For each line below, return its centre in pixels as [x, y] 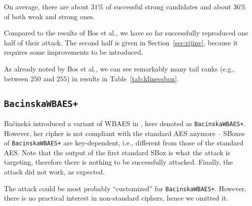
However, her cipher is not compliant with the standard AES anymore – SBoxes [125, 133]
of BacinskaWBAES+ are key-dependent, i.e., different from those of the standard [124, 143]
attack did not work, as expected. [54, 172]
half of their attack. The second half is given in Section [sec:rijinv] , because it [121, 42]
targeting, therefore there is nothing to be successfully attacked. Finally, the [119, 162]
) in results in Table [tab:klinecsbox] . [123, 78]
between [16, 78]
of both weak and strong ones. [49, 16]
